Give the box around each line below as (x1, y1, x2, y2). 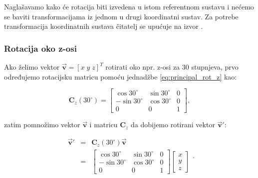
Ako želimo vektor (4, 62, 60, 72)
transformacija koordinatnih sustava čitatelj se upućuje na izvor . (4, 21, 203, 31)
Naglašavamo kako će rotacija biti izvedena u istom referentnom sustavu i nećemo (4, 1, 254, 11)
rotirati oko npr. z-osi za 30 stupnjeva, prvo (105, 62, 239, 72)
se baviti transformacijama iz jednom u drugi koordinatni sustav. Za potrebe (4, 11, 239, 21)
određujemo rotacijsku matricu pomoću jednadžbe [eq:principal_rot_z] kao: (4, 71, 237, 82)
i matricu (89, 119, 118, 130)
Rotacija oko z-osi (4, 42, 77, 54)
